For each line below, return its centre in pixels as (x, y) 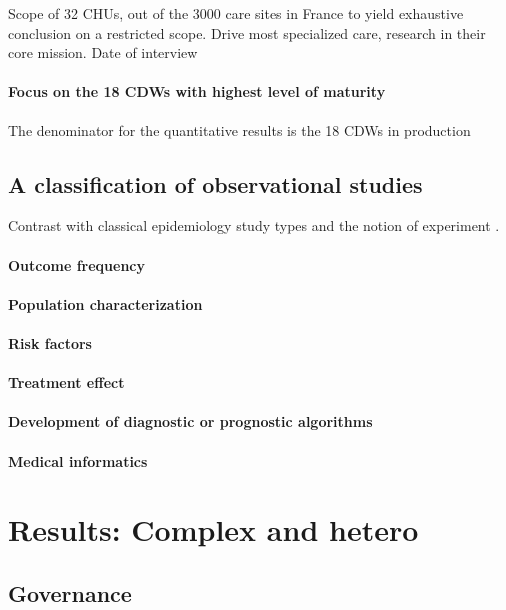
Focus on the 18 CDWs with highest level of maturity (197, 91)
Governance (70, 592)
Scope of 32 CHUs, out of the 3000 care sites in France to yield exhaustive (236, 13)
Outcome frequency (77, 264)
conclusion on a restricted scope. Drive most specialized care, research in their (247, 32)
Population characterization (105, 303)
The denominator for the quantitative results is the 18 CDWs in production (239, 129)
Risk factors (50, 342)
